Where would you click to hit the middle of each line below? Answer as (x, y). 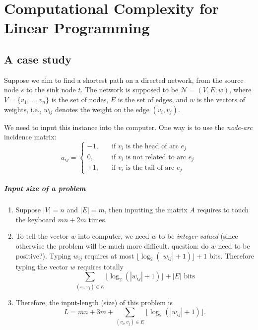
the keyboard (35, 219)
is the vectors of (221, 99)
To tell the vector (42, 236)
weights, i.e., (23, 109)
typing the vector (42, 266)
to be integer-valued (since (198, 236)
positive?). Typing (43, 255)
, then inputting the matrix (146, 210)
